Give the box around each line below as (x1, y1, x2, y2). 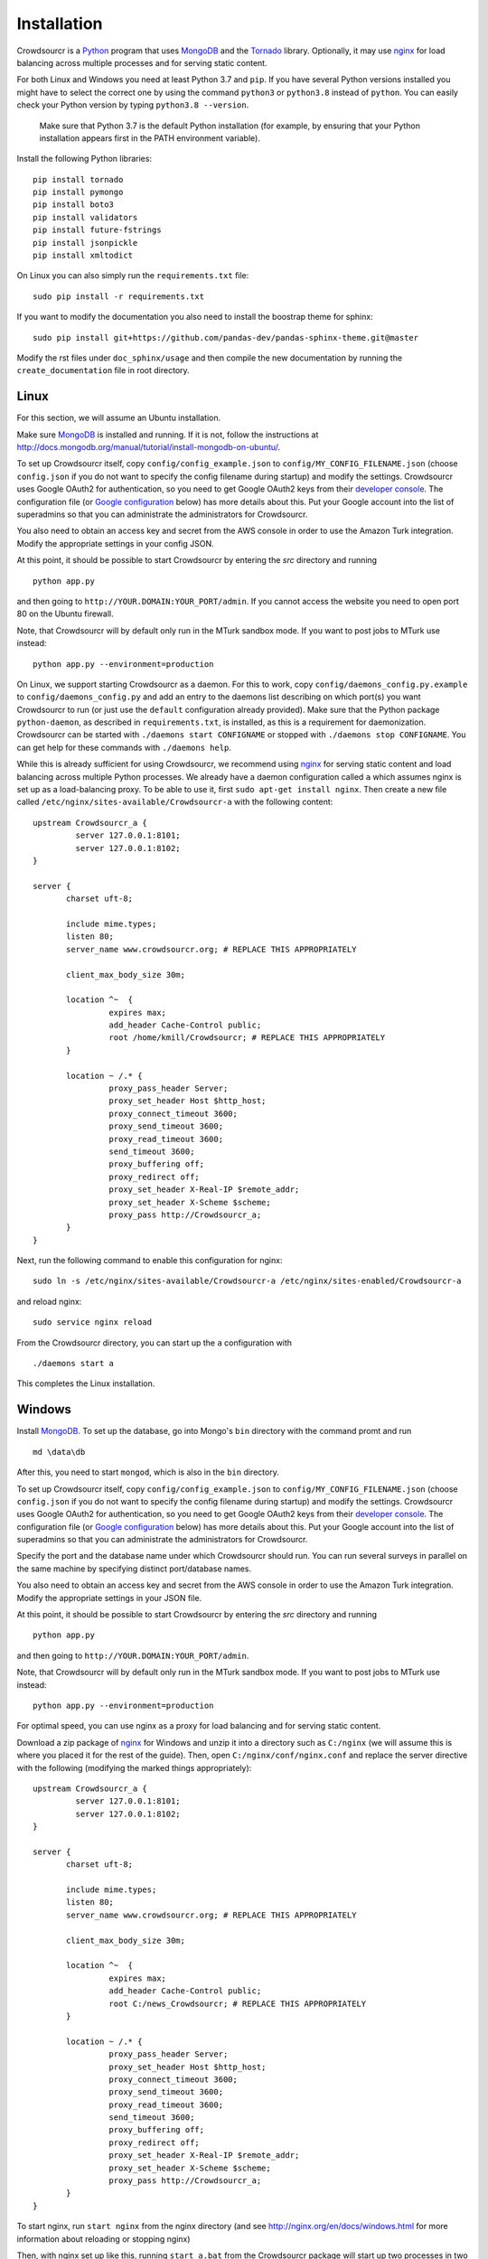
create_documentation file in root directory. (16, 365, 190, 376)
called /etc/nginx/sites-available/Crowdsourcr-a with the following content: (16, 796, 333, 808)
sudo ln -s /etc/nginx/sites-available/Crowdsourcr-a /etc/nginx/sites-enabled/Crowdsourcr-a (33, 1276, 462, 1287)
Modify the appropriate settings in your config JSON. (16, 538, 214, 548)
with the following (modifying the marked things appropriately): (16, 1762, 252, 1773)
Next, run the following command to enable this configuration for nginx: (16, 1255, 283, 1266)
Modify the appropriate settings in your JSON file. (16, 1592, 202, 1603)
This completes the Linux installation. (16, 1378, 155, 1389)
